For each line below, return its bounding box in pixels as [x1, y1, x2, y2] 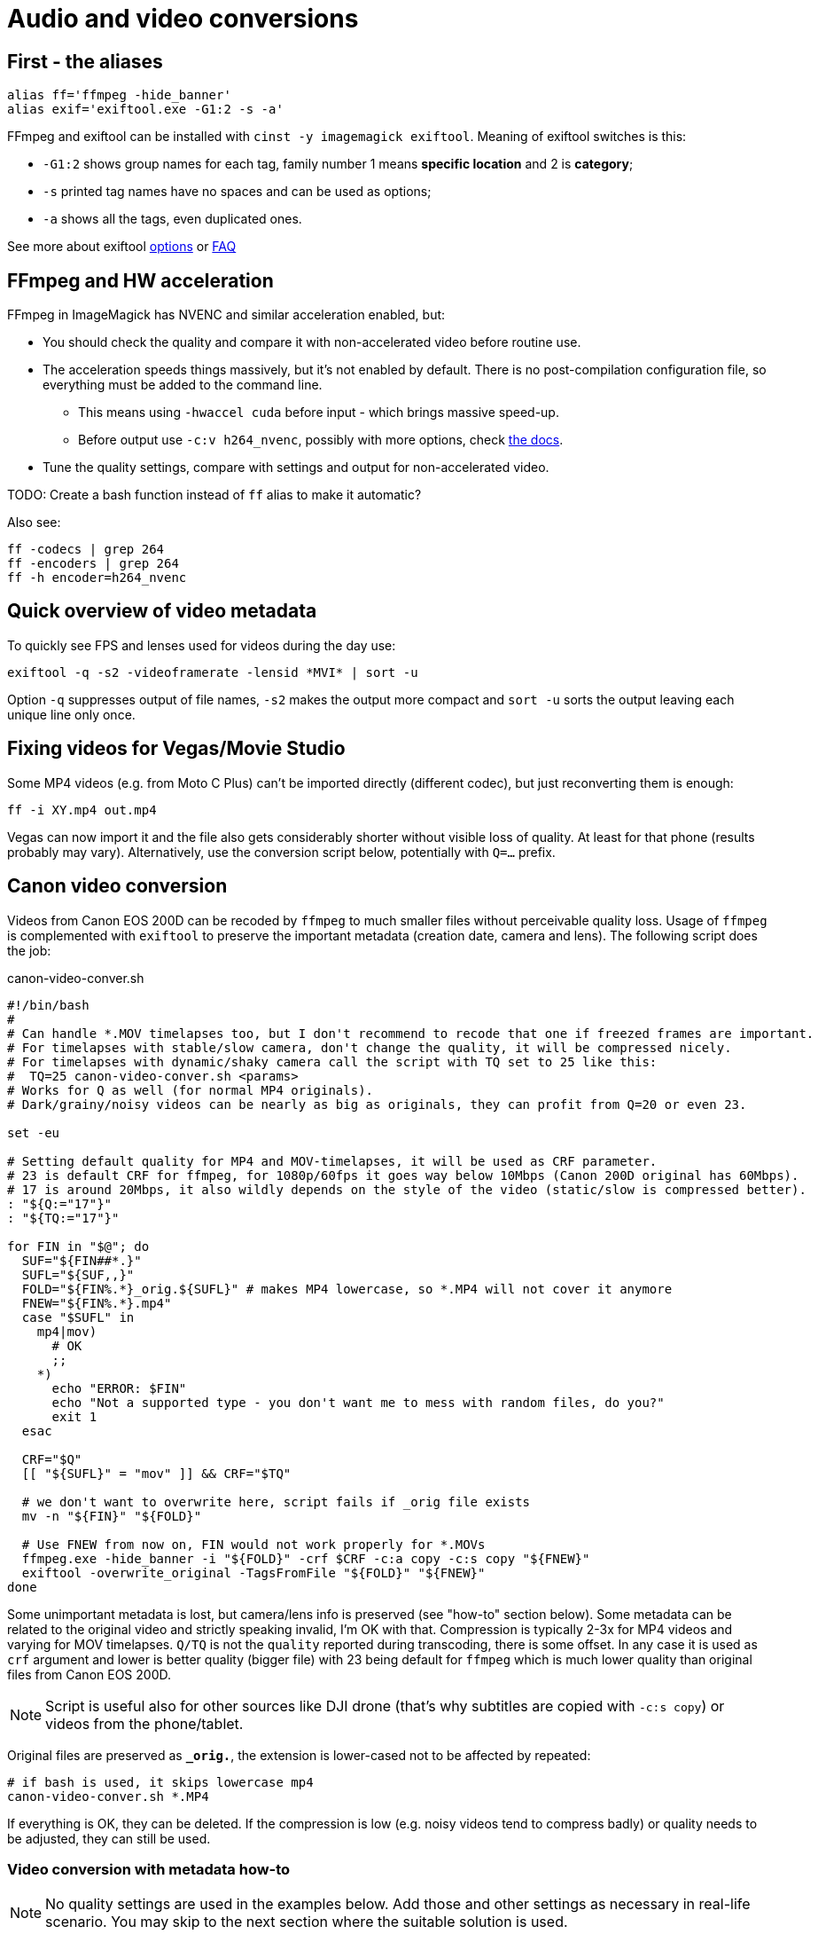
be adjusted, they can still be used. [7, 1830, 211, 1846]
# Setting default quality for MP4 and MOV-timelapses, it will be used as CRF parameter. [7, 1153, 658, 1168]
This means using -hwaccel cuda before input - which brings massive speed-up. [78, 405, 559, 421]
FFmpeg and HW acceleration [7, 269, 274, 292]
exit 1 [51, 1409, 97, 1424]
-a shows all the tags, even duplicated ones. [43, 211, 302, 227]
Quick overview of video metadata [7, 600, 317, 623]
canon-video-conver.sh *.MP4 [7, 1789, 209, 1804]
